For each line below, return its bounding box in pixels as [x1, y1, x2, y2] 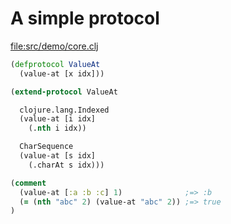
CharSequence [19, 142, 74, 152]
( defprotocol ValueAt [10, 59, 101, 69]
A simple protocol [10, 7, 160, 30]
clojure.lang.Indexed [19, 105, 110, 115]
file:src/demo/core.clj [10, 40, 99, 52]
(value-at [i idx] [19, 114, 97, 124]
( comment [10, 178, 47, 188]
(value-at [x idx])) [19, 68, 105, 79]
